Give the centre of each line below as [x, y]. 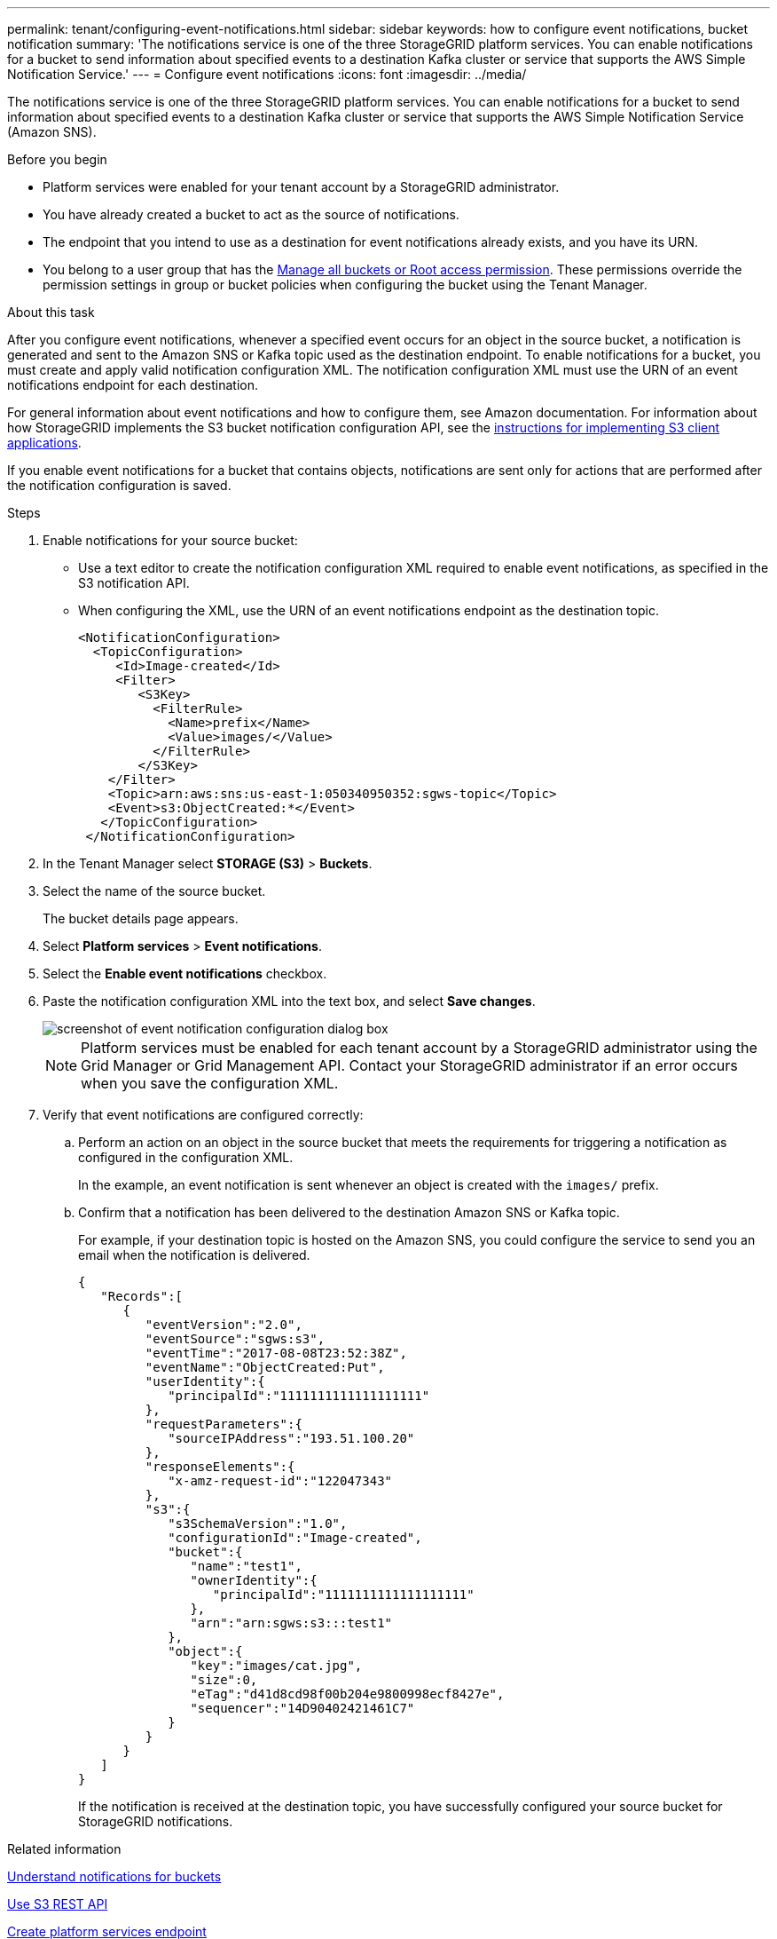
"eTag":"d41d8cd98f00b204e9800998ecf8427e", [347, 1694]
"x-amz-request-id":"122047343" [280, 1481]
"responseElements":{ [220, 1467]
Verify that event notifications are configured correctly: [203, 1115]
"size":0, [224, 1680]
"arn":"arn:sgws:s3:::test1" [291, 1623]
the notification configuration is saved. [119, 485]
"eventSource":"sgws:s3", [235, 1339]
